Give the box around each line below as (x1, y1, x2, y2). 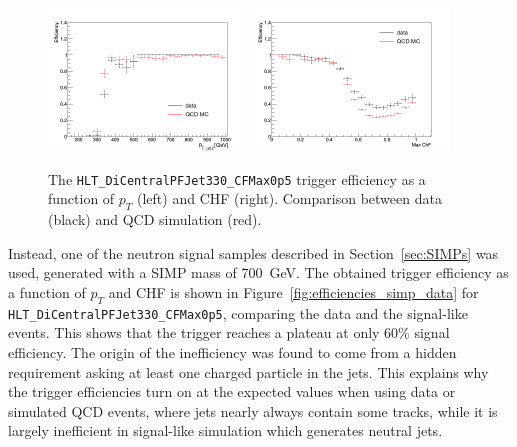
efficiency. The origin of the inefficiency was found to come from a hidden (8, 342, 457, 363)
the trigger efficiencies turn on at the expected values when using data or (8, 381, 456, 402)
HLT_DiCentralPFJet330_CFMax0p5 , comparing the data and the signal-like (8, 302, 468, 323)
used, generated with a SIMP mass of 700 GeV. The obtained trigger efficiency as (8, 262, 509, 283)
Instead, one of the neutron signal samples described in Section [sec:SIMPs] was (8, 242, 499, 263)
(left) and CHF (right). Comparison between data (137, 188, 442, 209)
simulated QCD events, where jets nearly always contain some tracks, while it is (8, 400, 498, 421)
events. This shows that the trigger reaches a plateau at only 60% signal (8, 322, 450, 343)
